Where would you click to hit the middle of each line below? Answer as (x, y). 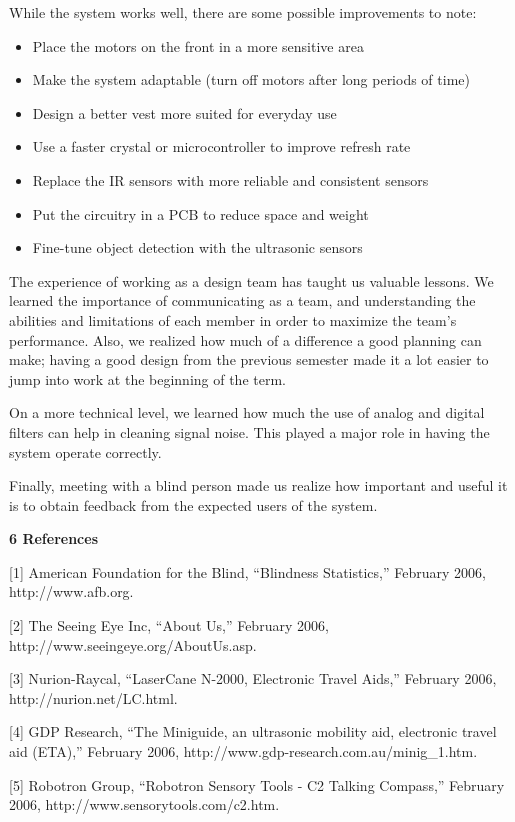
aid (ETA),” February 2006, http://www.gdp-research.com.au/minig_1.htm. (243, 751)
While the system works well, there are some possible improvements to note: (243, 12)
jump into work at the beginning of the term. (147, 378)
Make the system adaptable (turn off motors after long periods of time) (251, 79)
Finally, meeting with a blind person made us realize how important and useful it (258, 485)
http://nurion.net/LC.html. (93, 697)
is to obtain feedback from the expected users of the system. (193, 504)
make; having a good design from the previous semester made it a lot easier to (249, 359)
